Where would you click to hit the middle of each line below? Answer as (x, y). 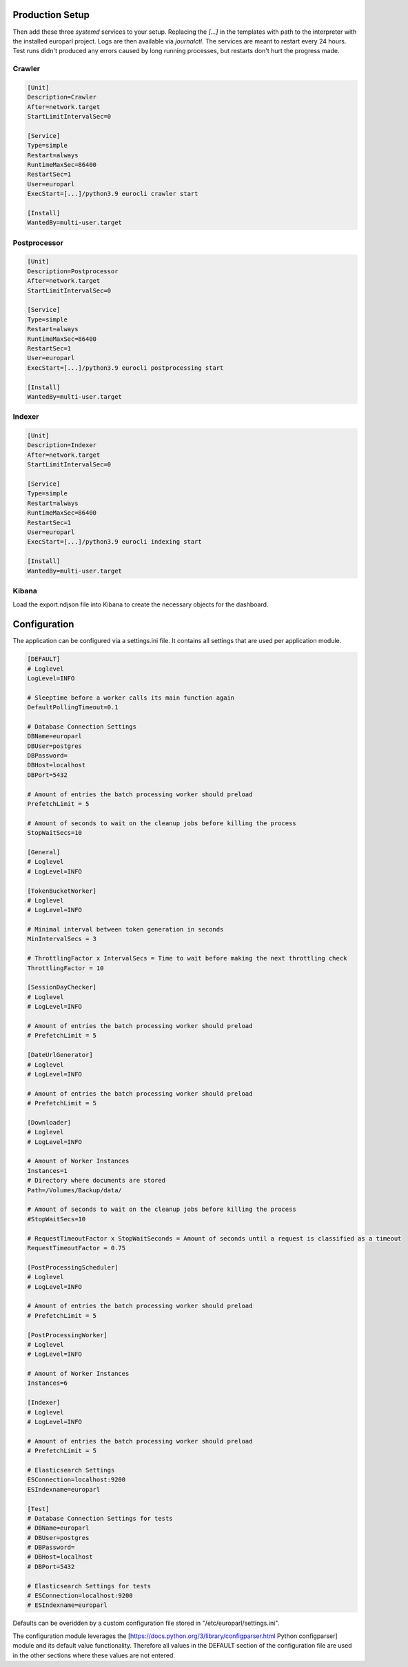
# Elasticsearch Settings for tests (89, 1586)
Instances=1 (48, 1171)
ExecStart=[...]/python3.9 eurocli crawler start (113, 194)
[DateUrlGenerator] (60, 1055)
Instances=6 (48, 1383)
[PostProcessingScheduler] (73, 1267)
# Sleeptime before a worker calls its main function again (131, 698)
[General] (44, 852)
